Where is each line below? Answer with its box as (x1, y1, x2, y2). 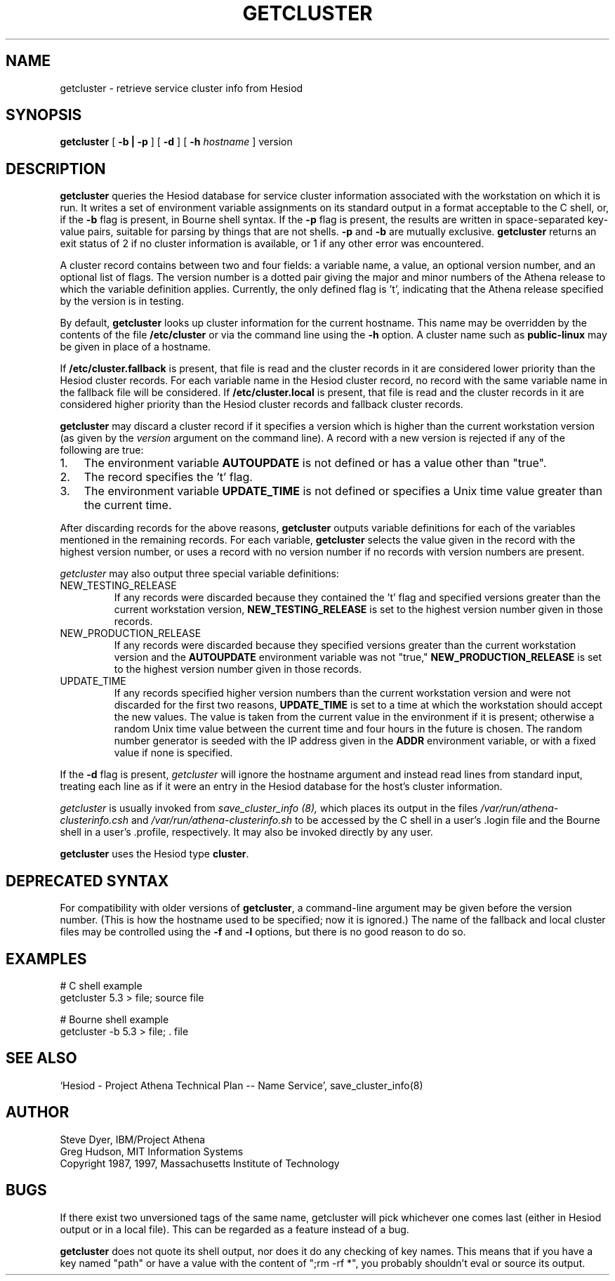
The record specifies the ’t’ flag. (84, 470, 253, 485)
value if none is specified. (114, 747, 233, 759)
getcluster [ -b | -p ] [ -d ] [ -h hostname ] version (60, 136, 293, 148)
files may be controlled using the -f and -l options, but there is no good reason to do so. (60, 926, 466, 938)
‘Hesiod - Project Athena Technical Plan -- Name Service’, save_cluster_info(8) (60, 1079, 423, 1091)
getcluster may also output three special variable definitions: (60, 567, 339, 580)
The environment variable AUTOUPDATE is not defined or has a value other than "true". (84, 456, 547, 471)
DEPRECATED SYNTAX (6, 872, 169, 890)
